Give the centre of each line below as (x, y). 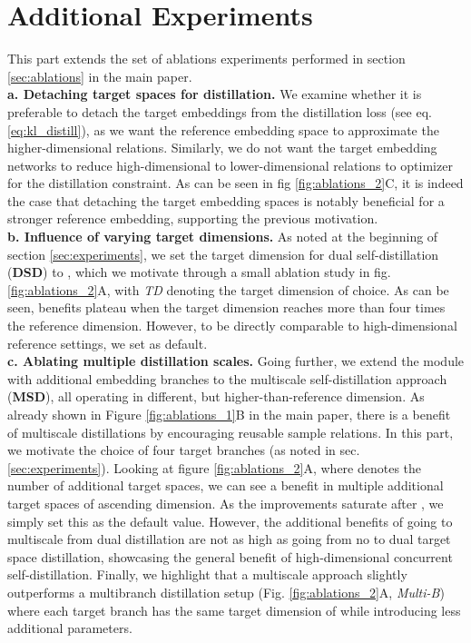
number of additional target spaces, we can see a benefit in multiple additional (226, 485)
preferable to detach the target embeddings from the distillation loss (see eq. (220, 111)
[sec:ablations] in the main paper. (100, 76)
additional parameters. (70, 628)
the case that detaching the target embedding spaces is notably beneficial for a (226, 200)
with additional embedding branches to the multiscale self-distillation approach (227, 378)
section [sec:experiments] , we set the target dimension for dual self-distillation (223, 254)
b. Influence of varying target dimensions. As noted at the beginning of (223, 237)
